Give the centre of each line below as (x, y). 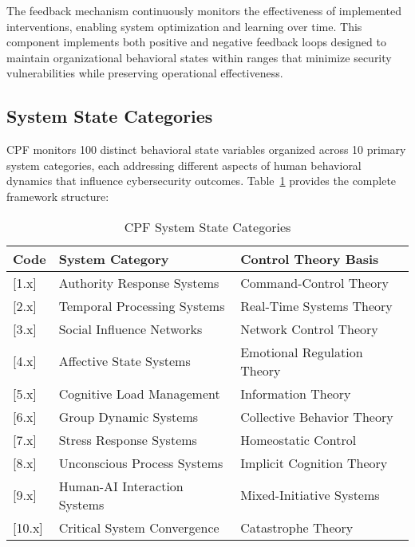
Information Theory (296, 393)
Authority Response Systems (139, 282)
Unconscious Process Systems (141, 462)
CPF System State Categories (207, 226)
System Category (114, 258)
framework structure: (58, 196)
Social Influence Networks (130, 329)
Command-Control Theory (315, 282)
